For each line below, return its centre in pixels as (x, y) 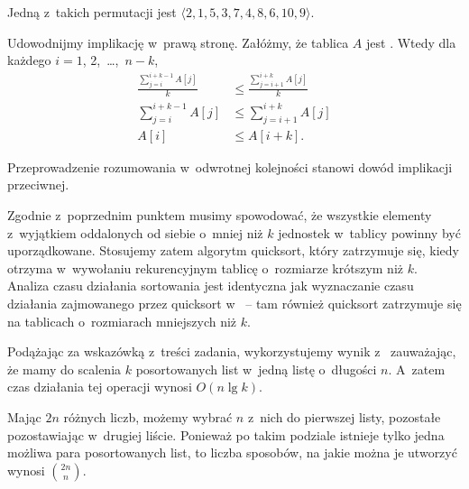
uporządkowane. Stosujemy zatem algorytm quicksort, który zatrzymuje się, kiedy (233, 250)
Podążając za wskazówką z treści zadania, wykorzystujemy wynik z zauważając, (232, 351)
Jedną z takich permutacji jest (92, 12)
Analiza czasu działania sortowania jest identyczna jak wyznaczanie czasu (211, 286)
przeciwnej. (38, 185)
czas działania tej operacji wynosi (100, 387)
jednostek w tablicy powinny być (369, 232)
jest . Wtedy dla (411, 42)
